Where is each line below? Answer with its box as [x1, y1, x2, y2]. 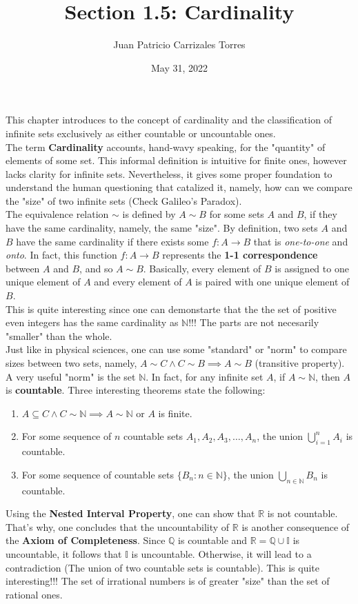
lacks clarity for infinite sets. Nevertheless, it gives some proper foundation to [6, 166, 332, 181]
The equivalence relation [6, 207, 109, 221]
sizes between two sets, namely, [6, 356, 137, 370]
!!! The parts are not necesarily [188, 315, 319, 330]
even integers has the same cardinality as [6, 315, 179, 330]
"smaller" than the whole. [6, 328, 112, 343]
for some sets [209, 207, 264, 221]
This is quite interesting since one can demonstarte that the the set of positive [6, 301, 337, 316]
